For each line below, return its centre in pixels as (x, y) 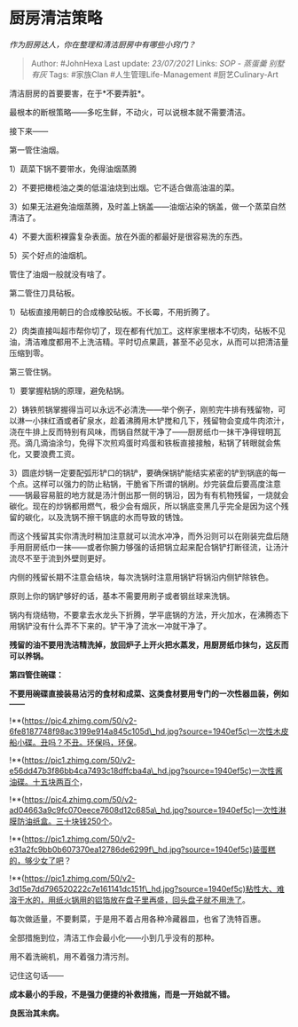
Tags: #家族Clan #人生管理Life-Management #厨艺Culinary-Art (164, 74)
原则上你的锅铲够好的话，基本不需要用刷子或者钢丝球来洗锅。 (122, 596)
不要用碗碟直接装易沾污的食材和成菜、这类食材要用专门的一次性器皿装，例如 (149, 693)
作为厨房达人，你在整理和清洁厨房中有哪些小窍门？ (102, 44)
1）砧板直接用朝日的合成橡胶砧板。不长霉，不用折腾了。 (112, 312)
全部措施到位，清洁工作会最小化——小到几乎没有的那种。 (114, 937)
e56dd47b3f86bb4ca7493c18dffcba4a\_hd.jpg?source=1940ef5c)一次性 (142, 770)
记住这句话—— (36, 975)
